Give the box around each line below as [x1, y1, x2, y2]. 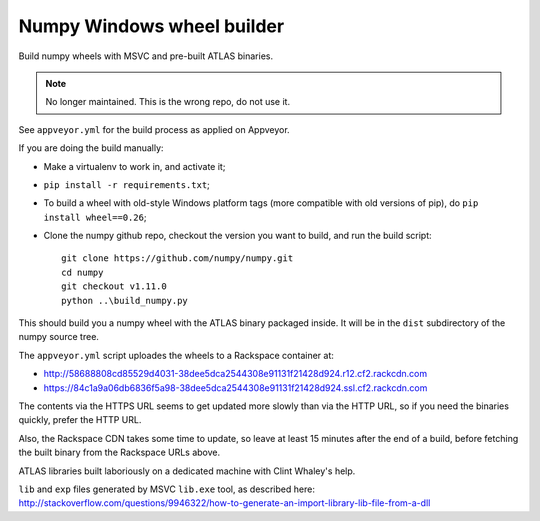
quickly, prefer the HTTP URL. [18, 414, 142, 426]
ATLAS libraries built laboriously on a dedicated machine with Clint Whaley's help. [18, 465, 356, 477]
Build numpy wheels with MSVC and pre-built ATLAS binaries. [18, 50, 274, 62]
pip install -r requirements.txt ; [43, 178, 210, 190]
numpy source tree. [18, 331, 100, 343]
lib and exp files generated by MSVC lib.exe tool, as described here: [18, 483, 315, 495]
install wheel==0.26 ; [43, 211, 147, 223]
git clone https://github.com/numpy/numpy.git [61, 253, 294, 264]
